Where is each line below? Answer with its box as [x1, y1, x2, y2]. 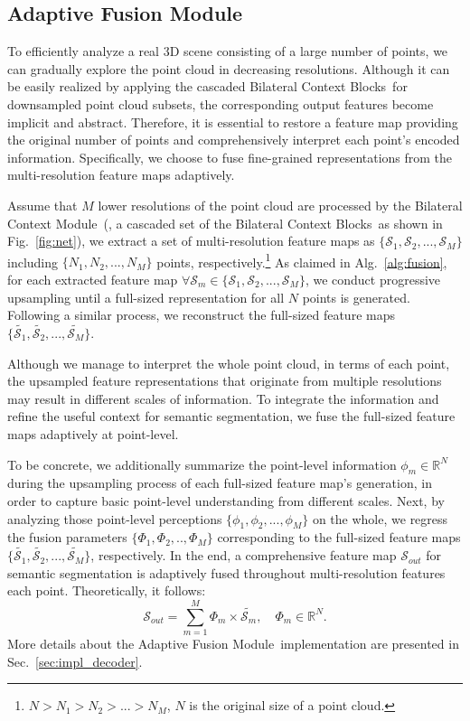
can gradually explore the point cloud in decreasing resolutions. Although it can [7, 59, 450, 78]
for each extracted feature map [7, 269, 178, 288]
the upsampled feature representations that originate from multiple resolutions [7, 371, 442, 390]
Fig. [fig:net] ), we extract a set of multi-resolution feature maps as [7, 231, 375, 250]
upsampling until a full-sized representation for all [7, 287, 285, 306]
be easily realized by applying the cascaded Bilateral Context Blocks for [7, 77, 408, 96]
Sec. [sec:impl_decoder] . [7, 651, 143, 670]
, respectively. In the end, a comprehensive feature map [90, 546, 397, 565]
